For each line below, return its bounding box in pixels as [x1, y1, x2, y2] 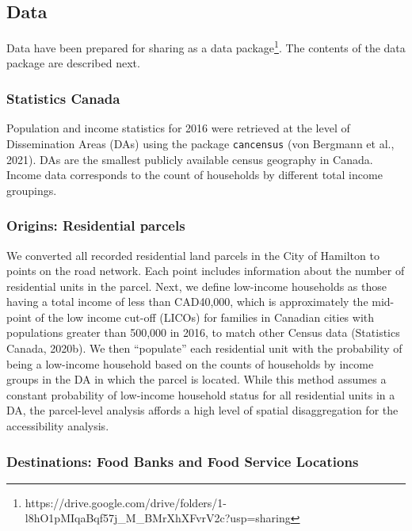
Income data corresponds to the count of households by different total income [6, 166, 383, 183]
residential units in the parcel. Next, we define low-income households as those [6, 277, 387, 294]
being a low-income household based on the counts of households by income [6, 355, 374, 372]
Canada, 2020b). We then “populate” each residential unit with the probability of [6, 340, 402, 357]
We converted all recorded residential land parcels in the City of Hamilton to [6, 246, 380, 263]
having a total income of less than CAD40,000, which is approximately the [6, 293, 368, 310]
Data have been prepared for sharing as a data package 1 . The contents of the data [6, 37, 406, 55]
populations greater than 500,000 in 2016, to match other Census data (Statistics [6, 324, 400, 341]
